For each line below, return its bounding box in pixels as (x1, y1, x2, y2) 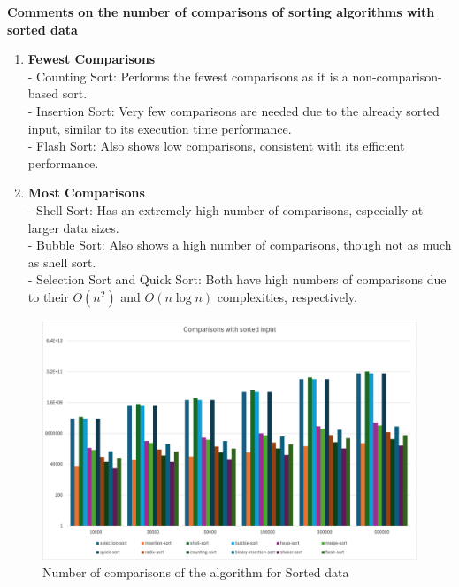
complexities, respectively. (217, 287, 357, 305)
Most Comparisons (27, 183, 145, 202)
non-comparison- (352, 66, 442, 85)
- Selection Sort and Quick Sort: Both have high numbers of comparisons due (27, 270, 447, 289)
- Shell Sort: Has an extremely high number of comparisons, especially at (27, 200, 424, 219)
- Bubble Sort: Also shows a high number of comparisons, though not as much (27, 236, 452, 254)
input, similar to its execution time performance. (27, 119, 292, 137)
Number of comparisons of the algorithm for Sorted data (42, 563, 349, 582)
